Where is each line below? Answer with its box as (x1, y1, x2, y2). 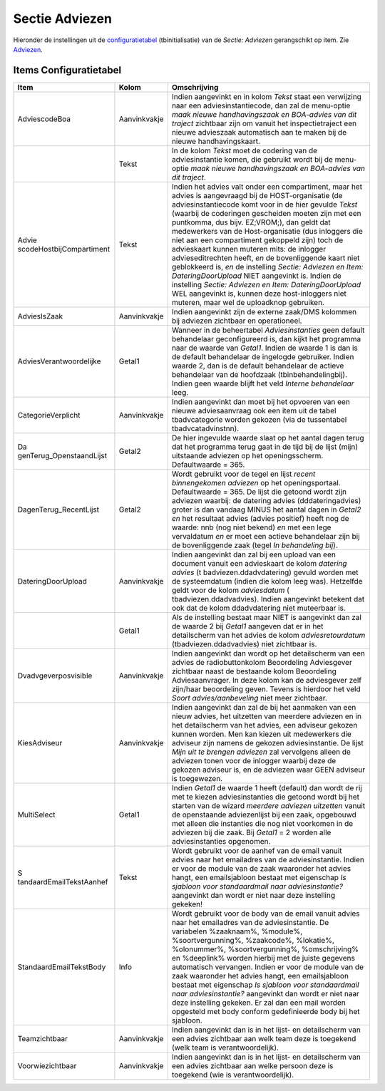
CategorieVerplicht (17, 410, 81, 420)
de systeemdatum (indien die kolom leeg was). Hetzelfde (171, 576, 363, 586)
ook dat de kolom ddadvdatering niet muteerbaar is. (171, 603, 346, 613)
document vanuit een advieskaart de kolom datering (171, 558, 347, 568)
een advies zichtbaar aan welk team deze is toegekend (171, 1033, 356, 1043)
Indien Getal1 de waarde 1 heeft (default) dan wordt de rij (171, 782, 363, 792)
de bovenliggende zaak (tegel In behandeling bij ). (171, 540, 339, 550)
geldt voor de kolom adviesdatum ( (171, 585, 290, 595)
